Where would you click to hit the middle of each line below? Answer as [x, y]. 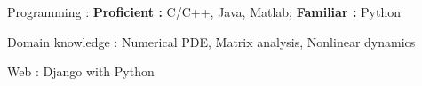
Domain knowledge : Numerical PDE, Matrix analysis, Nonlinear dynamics [211, 41]
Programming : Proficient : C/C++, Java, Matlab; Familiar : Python [204, 12]
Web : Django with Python [81, 71]
